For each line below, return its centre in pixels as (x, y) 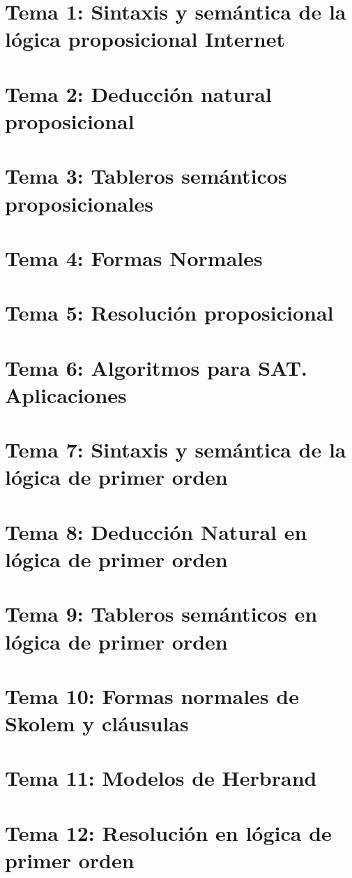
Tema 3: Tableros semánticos (146, 176)
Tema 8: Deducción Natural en (156, 531)
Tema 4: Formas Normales (134, 257)
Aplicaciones (66, 394)
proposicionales (79, 203)
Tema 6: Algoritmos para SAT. (156, 367)
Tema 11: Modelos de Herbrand (161, 778)
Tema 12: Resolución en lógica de (168, 832)
